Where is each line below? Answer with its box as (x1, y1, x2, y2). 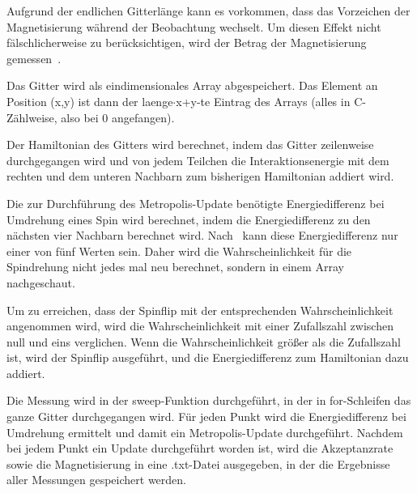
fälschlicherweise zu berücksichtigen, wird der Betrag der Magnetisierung (6, 34, 367, 51)
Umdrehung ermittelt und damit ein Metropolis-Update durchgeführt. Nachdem (6, 423, 403, 440)
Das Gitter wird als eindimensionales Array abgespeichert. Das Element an (6, 77, 378, 94)
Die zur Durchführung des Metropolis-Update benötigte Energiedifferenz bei (6, 194, 385, 211)
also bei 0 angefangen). (61, 108, 175, 125)
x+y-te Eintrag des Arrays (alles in (176, 92, 351, 109)
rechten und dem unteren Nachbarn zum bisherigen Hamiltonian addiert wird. (6, 168, 394, 185)
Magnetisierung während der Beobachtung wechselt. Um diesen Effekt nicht (6, 18, 381, 35)
